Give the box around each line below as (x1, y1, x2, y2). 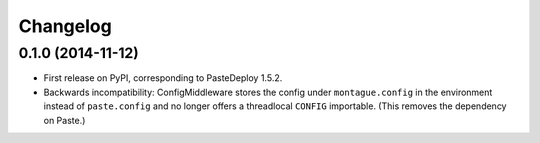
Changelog (18, 15, 112, 37)
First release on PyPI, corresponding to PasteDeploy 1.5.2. (43, 72, 283, 84)
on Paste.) (43, 114, 86, 126)
